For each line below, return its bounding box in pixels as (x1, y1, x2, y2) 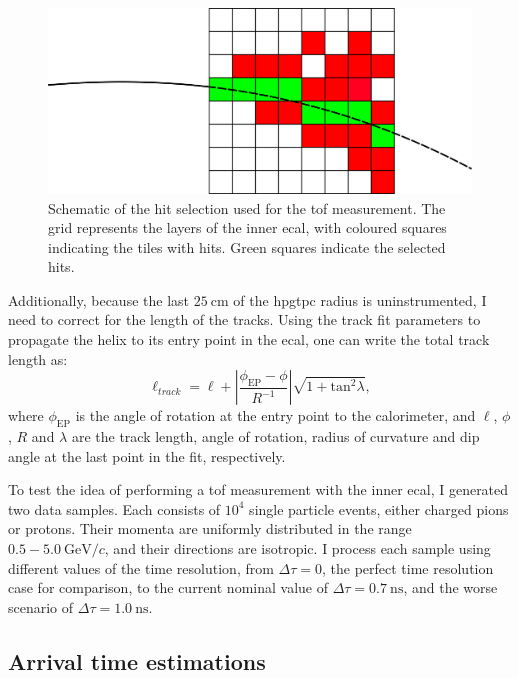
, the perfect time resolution (322, 557, 494, 578)
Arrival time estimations (8, 645, 266, 676)
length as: (8, 348, 68, 369)
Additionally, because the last (8, 289, 190, 310)
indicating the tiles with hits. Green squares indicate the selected (48, 236, 446, 257)
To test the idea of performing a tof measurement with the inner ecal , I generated (8, 479, 509, 500)
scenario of (8, 596, 74, 617)
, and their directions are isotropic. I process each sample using (104, 538, 491, 559)
